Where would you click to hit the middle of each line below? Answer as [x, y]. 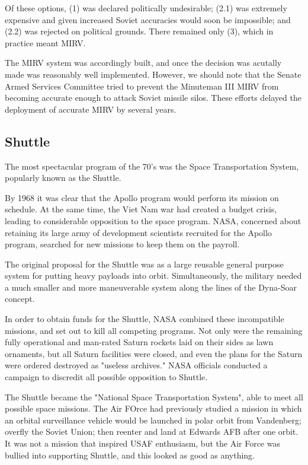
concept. [20, 299]
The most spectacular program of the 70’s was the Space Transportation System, [152, 166]
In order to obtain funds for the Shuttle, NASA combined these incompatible [145, 319]
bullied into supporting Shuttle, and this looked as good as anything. [130, 455]
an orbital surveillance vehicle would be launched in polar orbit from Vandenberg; [153, 420]
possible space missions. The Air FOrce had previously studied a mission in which [153, 408]
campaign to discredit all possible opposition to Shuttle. [106, 377]
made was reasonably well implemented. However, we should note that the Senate [153, 74]
